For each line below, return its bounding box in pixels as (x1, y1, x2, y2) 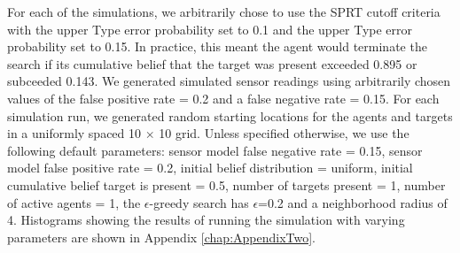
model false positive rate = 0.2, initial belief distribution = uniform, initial (7, 158, 413, 177)
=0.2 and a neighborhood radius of (258, 193, 448, 211)
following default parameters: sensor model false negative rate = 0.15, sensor (7, 141, 423, 159)
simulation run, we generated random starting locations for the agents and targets (7, 106, 453, 125)
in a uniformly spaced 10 (7, 124, 142, 142)
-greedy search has (149, 193, 249, 211)
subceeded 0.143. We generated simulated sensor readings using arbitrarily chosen (7, 72, 451, 90)
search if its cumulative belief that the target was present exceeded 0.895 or (7, 54, 417, 73)
